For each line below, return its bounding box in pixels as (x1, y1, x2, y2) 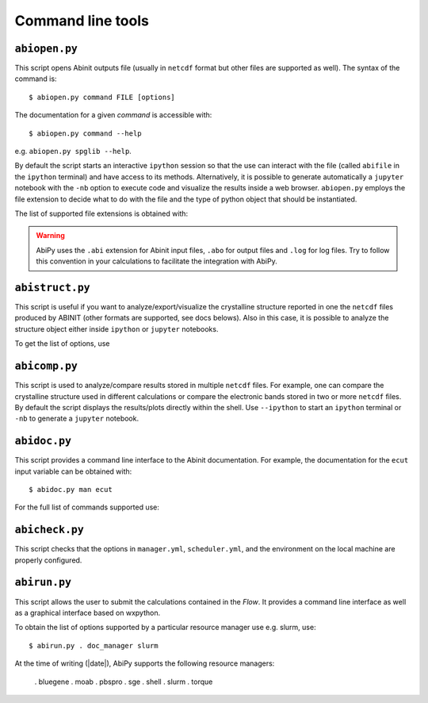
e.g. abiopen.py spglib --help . (14, 147, 132, 156)
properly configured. (14, 555, 82, 565)
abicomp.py (14, 359, 78, 373)
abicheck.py (14, 524, 85, 536)
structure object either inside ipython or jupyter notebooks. (14, 324, 219, 333)
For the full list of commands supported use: (14, 502, 160, 512)
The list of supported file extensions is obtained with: (14, 209, 189, 218)
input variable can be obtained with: (14, 467, 132, 476)
